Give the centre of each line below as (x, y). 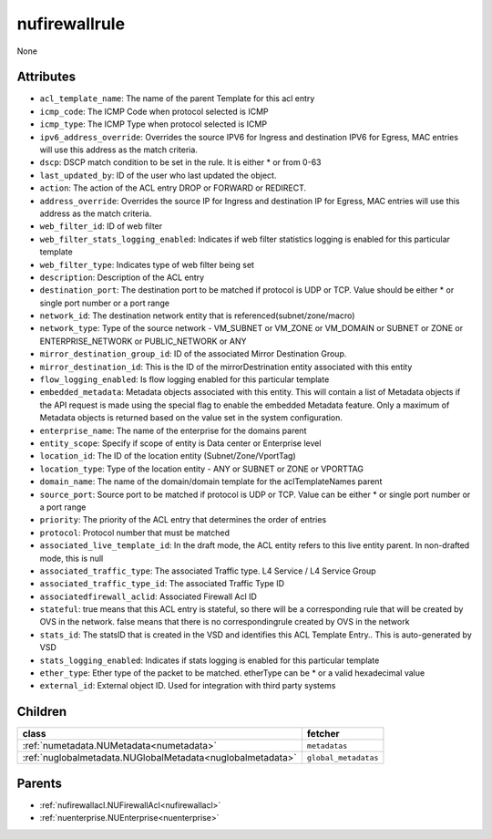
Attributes (46, 77)
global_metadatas (343, 757)
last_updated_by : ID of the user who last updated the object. (158, 175)
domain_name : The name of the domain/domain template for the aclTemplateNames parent (211, 482)
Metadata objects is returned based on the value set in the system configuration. (191, 418)
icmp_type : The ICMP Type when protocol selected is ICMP (154, 124)
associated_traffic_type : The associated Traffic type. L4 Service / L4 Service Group (208, 571)
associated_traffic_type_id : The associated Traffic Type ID (162, 584)
